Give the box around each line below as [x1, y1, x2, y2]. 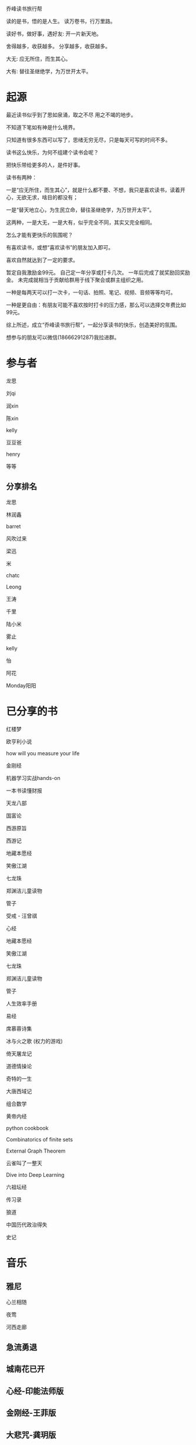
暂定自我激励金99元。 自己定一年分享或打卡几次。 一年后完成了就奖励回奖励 [6, 269, 191, 276]
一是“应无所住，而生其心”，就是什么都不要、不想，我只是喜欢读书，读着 [6, 186, 181, 193]
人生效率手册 [6, 1000, 37, 1007]
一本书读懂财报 [6, 786, 42, 794]
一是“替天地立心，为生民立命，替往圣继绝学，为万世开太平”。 [6, 206, 155, 213]
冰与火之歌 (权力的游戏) [6, 1037, 63, 1045]
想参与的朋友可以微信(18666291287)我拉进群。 [6, 334, 120, 341]
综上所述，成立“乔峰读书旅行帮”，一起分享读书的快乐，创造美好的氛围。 [6, 321, 181, 328]
